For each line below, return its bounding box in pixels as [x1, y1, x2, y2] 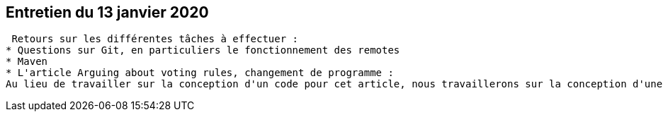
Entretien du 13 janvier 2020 [6, 4, 209, 21]
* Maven [6, 56, 48, 68]
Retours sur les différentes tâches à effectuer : [11, 33, 299, 45]
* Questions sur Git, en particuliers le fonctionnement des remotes [6, 44, 400, 56]
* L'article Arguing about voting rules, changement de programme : [6, 67, 394, 79]
